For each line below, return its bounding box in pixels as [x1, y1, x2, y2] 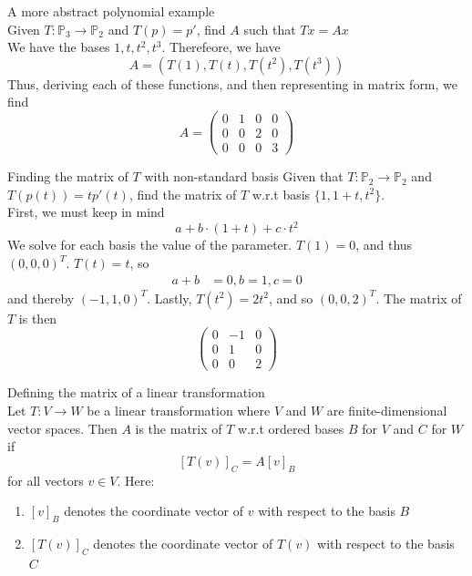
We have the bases [7, 37, 110, 57]
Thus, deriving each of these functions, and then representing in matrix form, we [7, 74, 458, 93]
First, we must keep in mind [7, 202, 165, 221]
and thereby [7, 288, 75, 307]
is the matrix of [135, 418, 222, 437]
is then [18, 308, 57, 327]
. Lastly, [147, 288, 192, 307]
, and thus [355, 235, 413, 254]
